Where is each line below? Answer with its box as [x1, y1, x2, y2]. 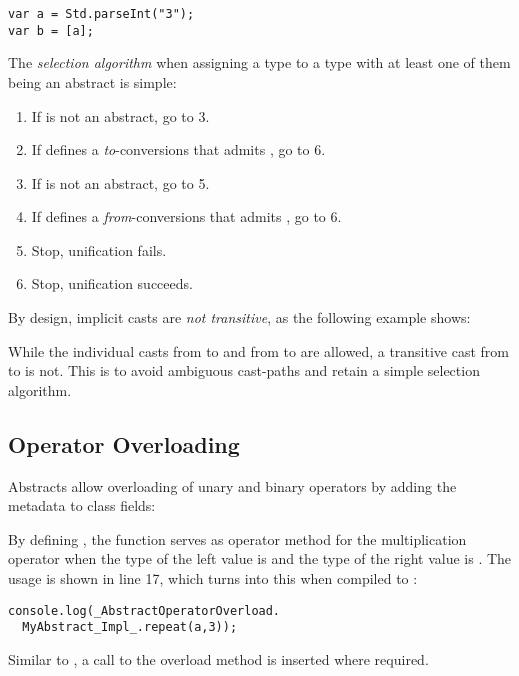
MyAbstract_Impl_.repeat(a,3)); [22, 620, 238, 635]
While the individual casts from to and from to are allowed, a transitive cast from [8, 340, 510, 361]
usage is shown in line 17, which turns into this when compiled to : [8, 568, 418, 589]
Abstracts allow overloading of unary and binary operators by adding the [8, 475, 457, 496]
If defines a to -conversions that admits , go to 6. [31, 139, 326, 160]
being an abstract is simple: [8, 71, 177, 92]
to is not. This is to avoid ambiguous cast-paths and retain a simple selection [8, 360, 480, 381]
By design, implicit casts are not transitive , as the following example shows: [8, 307, 471, 328]
